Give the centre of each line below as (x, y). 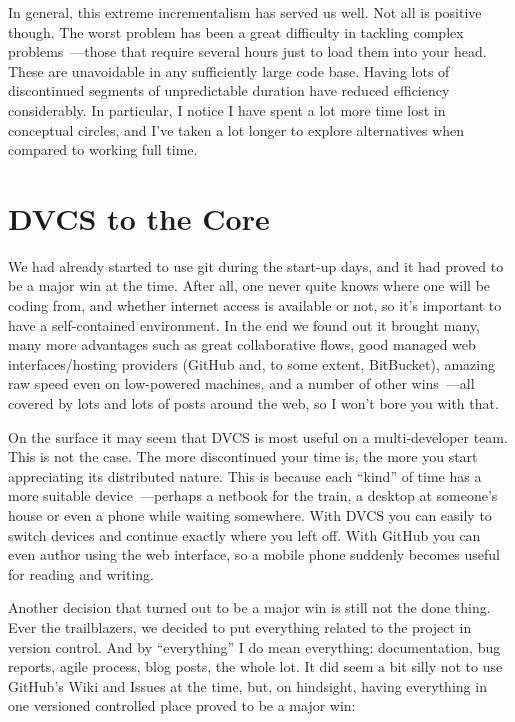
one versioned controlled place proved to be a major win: (182, 705)
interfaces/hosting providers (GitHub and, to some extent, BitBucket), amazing (252, 363)
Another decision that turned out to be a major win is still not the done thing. (249, 607)
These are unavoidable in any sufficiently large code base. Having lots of (229, 70)
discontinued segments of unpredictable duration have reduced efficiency (229, 90)
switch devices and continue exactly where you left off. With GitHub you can (244, 534)
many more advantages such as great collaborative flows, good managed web (242, 344)
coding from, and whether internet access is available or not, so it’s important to (255, 305)
